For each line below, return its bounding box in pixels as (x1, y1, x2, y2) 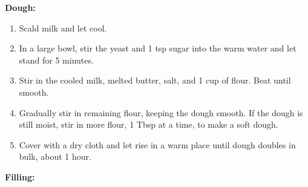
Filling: (5, 170, 35, 183)
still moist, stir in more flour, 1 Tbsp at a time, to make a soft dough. (19, 118, 278, 131)
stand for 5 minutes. (19, 53, 94, 66)
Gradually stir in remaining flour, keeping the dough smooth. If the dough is (19, 106, 303, 119)
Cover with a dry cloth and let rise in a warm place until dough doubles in (19, 138, 296, 151)
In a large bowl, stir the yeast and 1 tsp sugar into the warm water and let (19, 42, 297, 54)
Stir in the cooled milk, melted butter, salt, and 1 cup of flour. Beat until (19, 74, 291, 87)
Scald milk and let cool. (19, 21, 107, 34)
